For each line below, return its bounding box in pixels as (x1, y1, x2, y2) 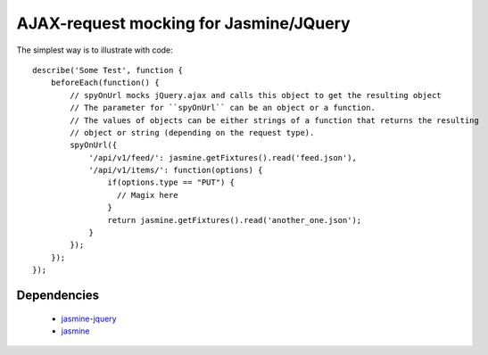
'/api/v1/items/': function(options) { (88, 165, 263, 176)
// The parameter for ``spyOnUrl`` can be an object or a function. (70, 103, 376, 113)
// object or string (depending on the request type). (70, 128, 315, 137)
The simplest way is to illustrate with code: (16, 45, 173, 55)
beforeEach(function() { (50, 78, 160, 88)
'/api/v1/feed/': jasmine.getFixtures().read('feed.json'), (88, 153, 357, 162)
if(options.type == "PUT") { (107, 177, 236, 187)
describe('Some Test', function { (32, 65, 183, 75)
